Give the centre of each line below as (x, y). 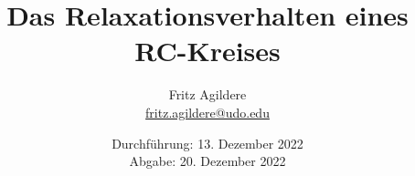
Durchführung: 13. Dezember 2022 (207, 143)
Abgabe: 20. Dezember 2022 (207, 161)
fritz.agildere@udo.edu (207, 112)
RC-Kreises (207, 51)
